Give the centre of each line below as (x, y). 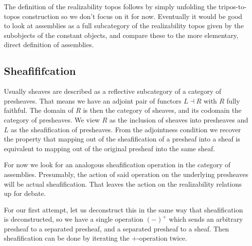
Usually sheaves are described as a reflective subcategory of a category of (113, 91)
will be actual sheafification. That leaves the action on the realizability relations (123, 184)
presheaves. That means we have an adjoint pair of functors (93, 100)
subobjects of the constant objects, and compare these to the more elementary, (121, 35)
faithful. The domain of (39, 110)
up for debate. (25, 193)
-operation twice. (162, 238)
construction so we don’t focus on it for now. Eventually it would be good (132, 16)
